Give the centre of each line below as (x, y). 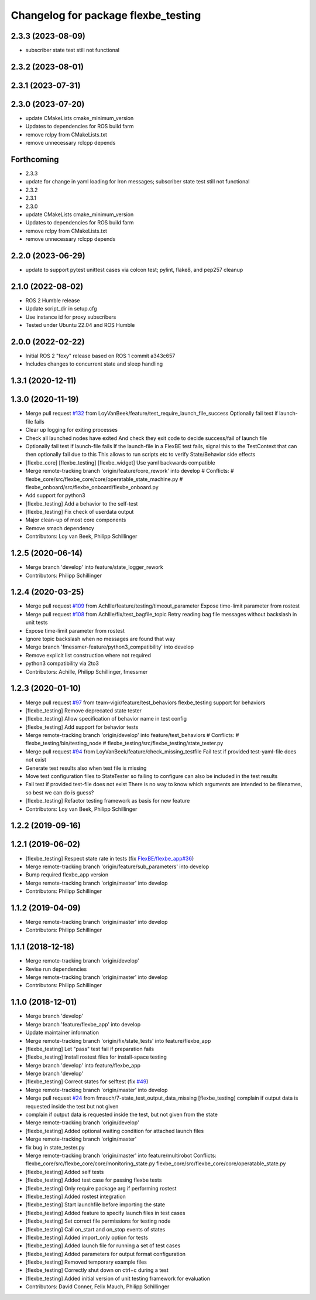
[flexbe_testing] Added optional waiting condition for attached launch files (115, 1131)
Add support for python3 (55, 496)
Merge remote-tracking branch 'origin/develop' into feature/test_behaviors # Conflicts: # (132, 735)
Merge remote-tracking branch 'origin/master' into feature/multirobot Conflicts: (121, 1155)
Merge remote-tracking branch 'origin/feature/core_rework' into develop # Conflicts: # (130, 471)
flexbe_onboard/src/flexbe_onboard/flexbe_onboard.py (92, 487)
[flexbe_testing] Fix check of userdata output (80, 512)
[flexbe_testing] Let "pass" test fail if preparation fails (90, 1049)
